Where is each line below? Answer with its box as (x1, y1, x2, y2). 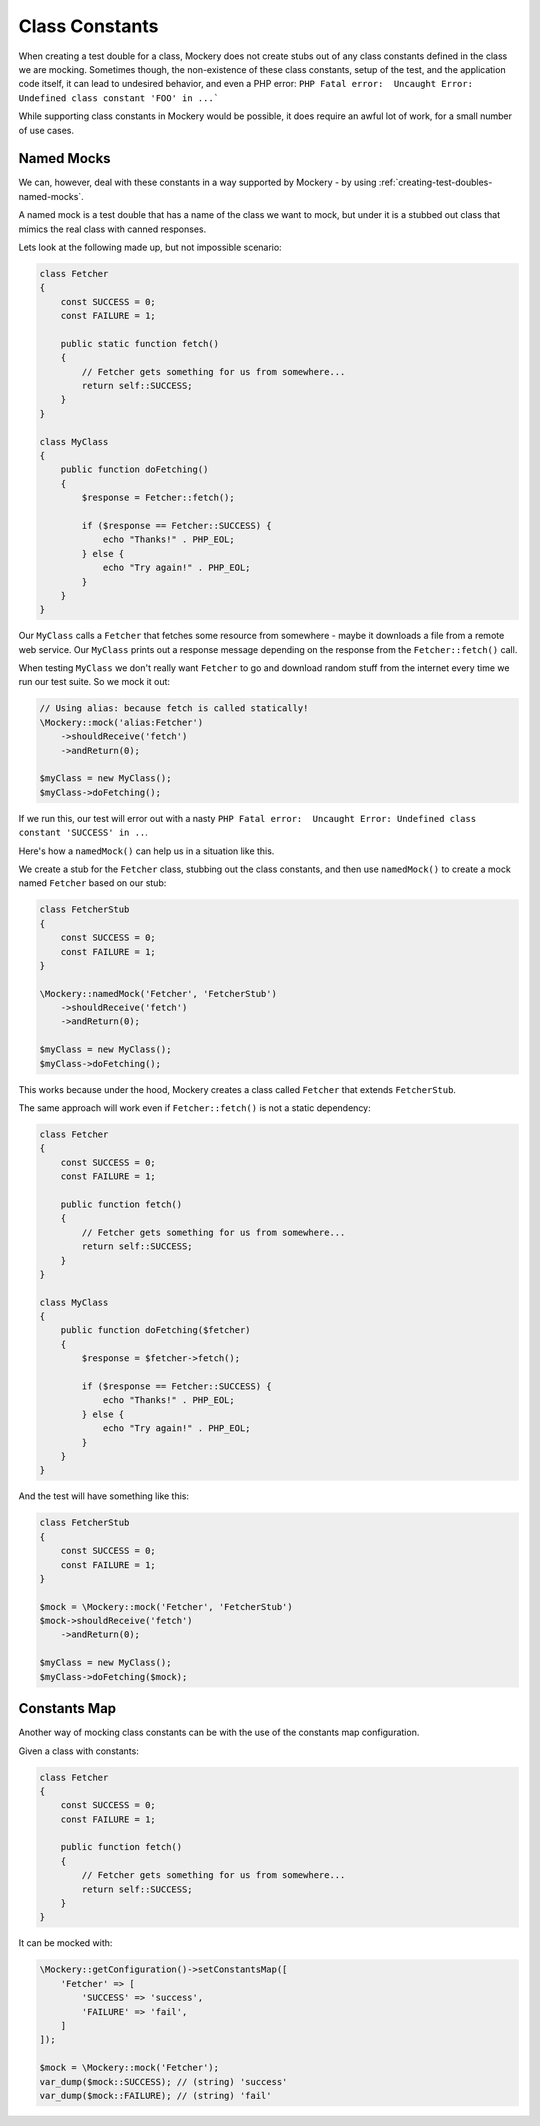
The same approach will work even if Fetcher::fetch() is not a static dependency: (18, 1102, 372, 1114)
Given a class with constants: (18, 1745, 139, 1757)
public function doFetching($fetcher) (60, 1325, 251, 1336)
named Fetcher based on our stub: (18, 877, 167, 889)
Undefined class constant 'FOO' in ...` (18, 92, 220, 104)
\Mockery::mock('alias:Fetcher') (39, 716, 204, 728)
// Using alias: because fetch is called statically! (39, 703, 309, 714)
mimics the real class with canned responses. (18, 223, 207, 235)
